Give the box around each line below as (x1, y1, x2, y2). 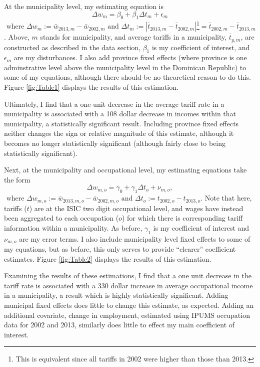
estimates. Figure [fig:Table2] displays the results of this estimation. (4, 253, 211, 264)
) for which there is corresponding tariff (121, 213, 243, 223)
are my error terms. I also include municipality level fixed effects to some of (19, 233, 250, 244)
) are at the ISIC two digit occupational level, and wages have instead (29, 203, 243, 213)
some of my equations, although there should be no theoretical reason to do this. (4, 72, 251, 82)
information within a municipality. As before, (4, 222, 142, 233)
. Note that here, (200, 193, 252, 203)
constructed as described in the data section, (4, 42, 140, 52)
